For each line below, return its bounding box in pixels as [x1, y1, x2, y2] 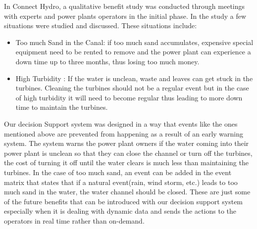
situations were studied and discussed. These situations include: [4, 20, 197, 31]
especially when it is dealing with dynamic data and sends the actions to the [4, 206, 236, 216]
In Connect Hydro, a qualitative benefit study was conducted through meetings [4, 1, 245, 11]
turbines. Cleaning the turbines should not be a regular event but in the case [15, 83, 249, 93]
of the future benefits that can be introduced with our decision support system [4, 196, 243, 206]
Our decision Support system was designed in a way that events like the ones [4, 118, 238, 129]
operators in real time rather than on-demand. [4, 215, 145, 226]
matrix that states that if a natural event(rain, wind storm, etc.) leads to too [4, 177, 238, 187]
